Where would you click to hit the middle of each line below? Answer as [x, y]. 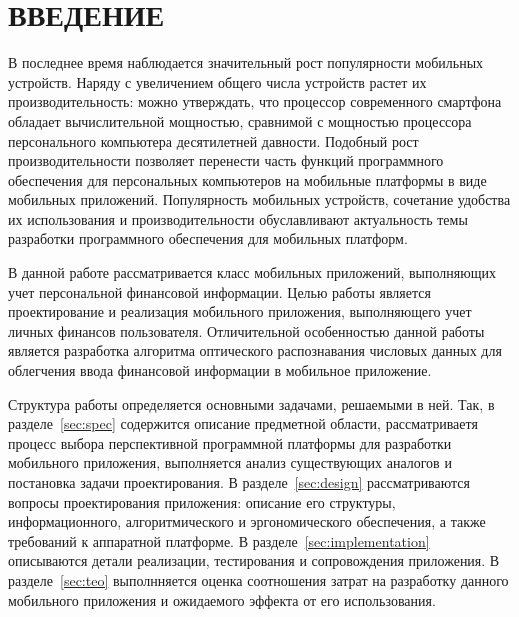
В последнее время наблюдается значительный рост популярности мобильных [246, 62]
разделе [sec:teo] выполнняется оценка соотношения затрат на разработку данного [258, 579]
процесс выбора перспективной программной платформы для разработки [230, 442]
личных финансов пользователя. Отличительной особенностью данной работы [246, 330]
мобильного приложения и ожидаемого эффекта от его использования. [222, 599]
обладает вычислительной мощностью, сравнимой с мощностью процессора [240, 120]
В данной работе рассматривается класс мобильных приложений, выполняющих [252, 272]
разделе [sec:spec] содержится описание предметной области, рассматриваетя [243, 423]
